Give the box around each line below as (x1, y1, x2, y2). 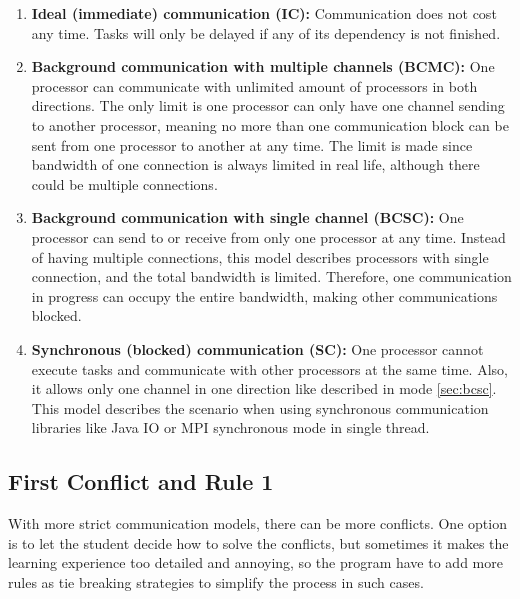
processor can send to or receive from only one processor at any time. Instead (31, 226, 506, 247)
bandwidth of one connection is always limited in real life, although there (31, 154, 480, 175)
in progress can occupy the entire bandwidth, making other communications (31, 285, 498, 306)
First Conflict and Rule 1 (8, 466, 274, 497)
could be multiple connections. (31, 173, 218, 194)
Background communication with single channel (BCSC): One (31, 207, 464, 228)
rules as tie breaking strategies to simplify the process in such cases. (8, 571, 424, 592)
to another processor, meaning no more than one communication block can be (31, 114, 509, 135)
